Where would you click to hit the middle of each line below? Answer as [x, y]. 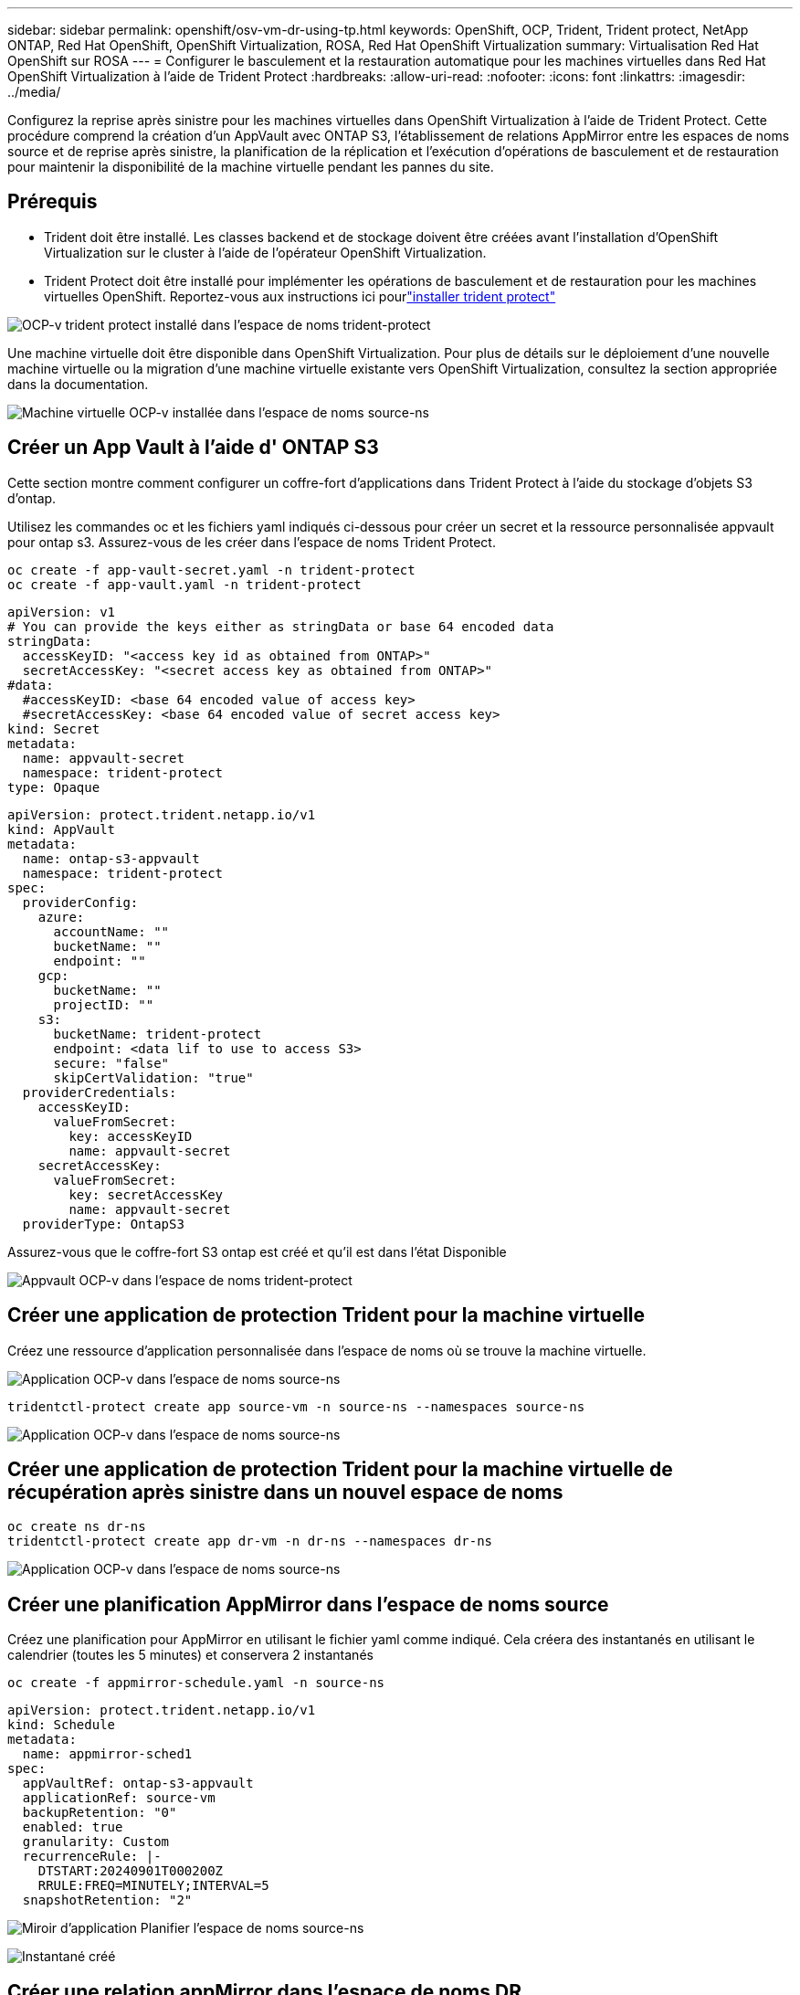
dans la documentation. [78, 384]
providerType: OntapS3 [103, 1224]
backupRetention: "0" [100, 1813]
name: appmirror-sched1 [107, 1754]
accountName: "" [111, 931]
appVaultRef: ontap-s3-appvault [138, 1784]
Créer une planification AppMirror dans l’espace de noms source [308, 1604]
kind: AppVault [62, 829]
